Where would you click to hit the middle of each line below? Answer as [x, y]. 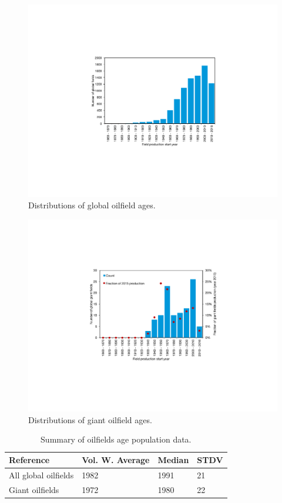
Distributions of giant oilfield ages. [90, 419]
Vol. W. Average [116, 460]
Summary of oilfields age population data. [116, 439]
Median [173, 460]
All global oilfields [41, 475]
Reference [29, 460]
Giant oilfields [34, 489]
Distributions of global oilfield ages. [92, 205]
